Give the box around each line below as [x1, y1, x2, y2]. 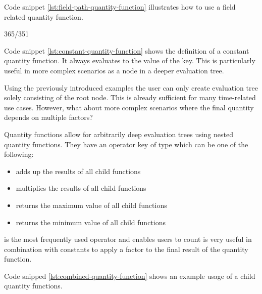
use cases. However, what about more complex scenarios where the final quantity [4, 102, 254, 112]
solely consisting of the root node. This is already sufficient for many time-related [4, 92, 256, 103]
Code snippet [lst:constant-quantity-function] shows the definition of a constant [4, 45, 249, 56]
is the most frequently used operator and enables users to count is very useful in [4, 234, 252, 244]
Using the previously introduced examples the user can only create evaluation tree [4, 82, 258, 93]
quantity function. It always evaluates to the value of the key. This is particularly [4, 55, 255, 66]
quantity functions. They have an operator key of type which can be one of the [4, 139, 248, 149]
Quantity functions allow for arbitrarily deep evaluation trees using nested [4, 129, 233, 139]
